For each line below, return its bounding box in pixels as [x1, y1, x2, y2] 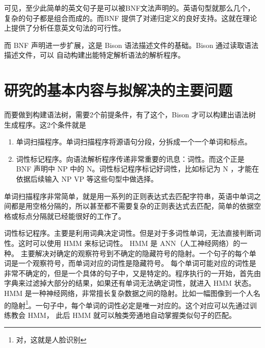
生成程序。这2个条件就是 [4, 119, 86, 130]
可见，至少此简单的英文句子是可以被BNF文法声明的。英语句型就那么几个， [4, 3, 255, 13]
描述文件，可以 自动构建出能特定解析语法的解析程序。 [4, 49, 185, 60]
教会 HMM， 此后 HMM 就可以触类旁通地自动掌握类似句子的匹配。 [11, 309, 236, 320]
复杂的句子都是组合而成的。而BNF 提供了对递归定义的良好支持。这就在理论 [4, 12, 257, 23]
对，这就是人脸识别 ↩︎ [16, 334, 87, 345]
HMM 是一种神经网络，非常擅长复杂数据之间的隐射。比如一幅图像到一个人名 [4, 288, 260, 298]
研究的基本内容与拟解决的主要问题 [4, 80, 233, 101]
